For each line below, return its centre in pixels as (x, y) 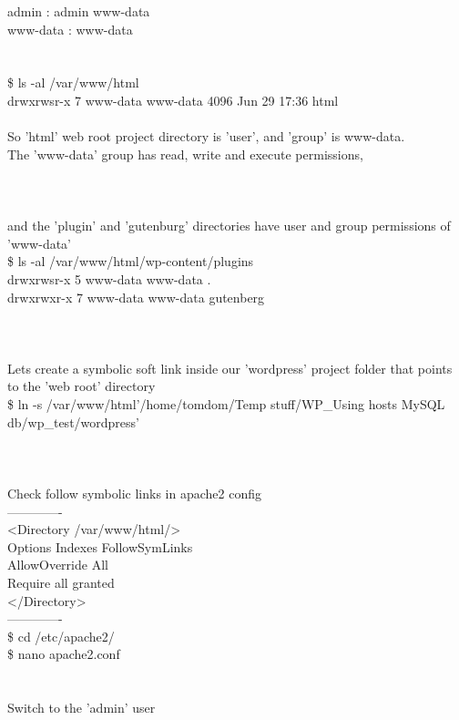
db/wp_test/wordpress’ (73, 422)
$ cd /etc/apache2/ (61, 636)
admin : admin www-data (79, 11)
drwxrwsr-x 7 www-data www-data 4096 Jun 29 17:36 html (173, 100)
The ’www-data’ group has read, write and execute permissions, (185, 154)
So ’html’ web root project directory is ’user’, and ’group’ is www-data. (206, 136)
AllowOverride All (58, 565)
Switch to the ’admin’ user (82, 708)
